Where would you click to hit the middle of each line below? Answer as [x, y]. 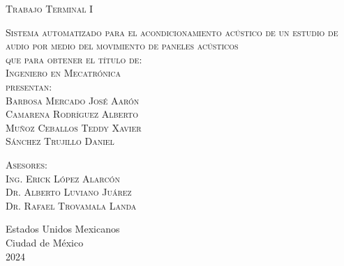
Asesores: [27, 164]
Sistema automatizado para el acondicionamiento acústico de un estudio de [172, 32]
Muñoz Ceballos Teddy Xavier [74, 127]
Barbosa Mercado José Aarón [73, 100]
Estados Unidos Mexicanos [63, 229]
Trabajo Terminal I [50, 8]
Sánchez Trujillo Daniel [60, 141]
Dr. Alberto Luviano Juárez [69, 192]
